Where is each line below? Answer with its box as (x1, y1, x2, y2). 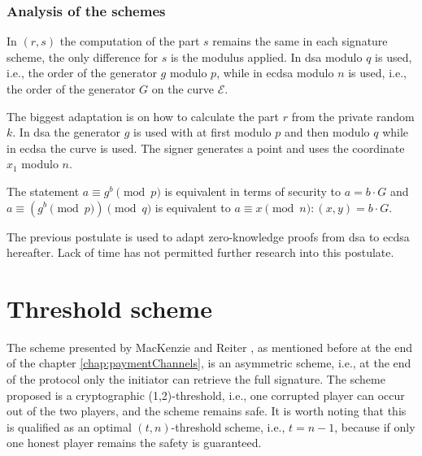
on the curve (151, 80, 215, 97)
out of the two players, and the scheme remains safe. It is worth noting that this (7, 402, 407, 419)
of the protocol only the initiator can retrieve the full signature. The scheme (7, 371, 385, 388)
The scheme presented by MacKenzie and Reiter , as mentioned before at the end (7, 338, 413, 355)
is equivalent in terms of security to (164, 182, 342, 199)
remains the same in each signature (212, 33, 388, 50)
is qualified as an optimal (7, 418, 132, 435)
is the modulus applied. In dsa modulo (170, 48, 363, 65)
